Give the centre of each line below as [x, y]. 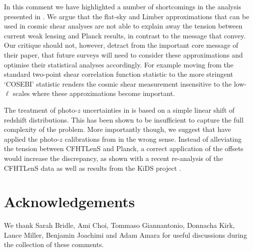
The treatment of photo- [41, 110]
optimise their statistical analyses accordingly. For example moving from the [119, 64]
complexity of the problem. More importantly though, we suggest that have [118, 129]
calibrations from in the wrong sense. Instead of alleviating [153, 139]
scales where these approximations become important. [94, 93]
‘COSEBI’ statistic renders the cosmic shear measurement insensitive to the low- [125, 83]
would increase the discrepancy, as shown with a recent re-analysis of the [113, 158]
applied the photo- [32, 139]
